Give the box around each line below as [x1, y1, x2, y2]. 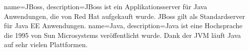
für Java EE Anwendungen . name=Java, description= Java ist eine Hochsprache [4, 20, 243, 31]
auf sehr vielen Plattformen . [4, 39, 88, 50]
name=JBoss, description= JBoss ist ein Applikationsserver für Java [4, 1, 207, 11]
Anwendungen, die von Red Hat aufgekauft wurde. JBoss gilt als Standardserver [4, 11, 245, 21]
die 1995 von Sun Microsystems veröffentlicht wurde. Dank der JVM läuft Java [4, 30, 241, 40]
